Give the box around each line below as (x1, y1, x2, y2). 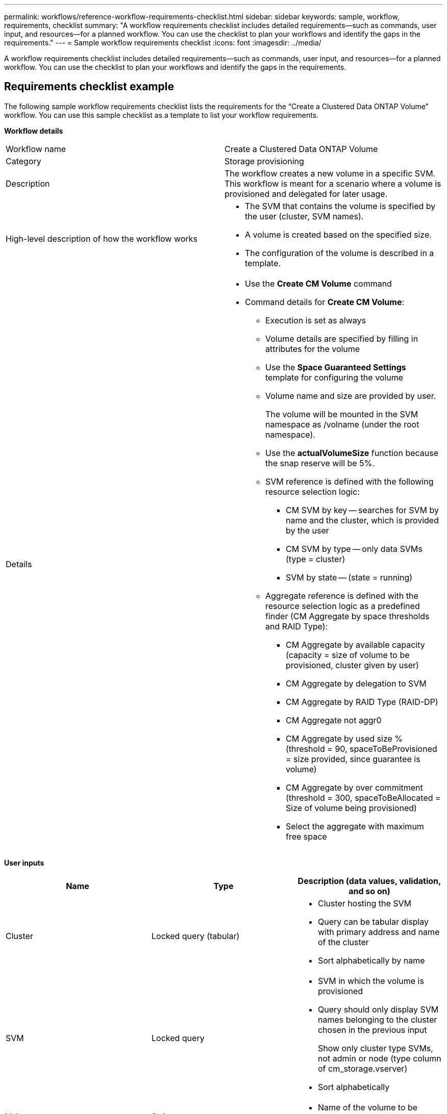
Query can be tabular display (317, 916, 429, 927)
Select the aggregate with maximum (286, 821, 424, 831)
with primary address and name (317, 926, 440, 937)
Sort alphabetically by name (317, 955, 425, 966)
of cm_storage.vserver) (317, 1063, 408, 1074)
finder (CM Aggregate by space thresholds (265, 611, 430, 621)
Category (6, 156, 41, 166)
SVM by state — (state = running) (286, 572, 413, 583)
